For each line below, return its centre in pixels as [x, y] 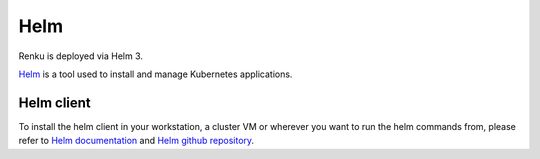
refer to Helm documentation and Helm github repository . [136, 141]
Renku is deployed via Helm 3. [81, 56]
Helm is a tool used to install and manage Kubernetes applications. [155, 74]
